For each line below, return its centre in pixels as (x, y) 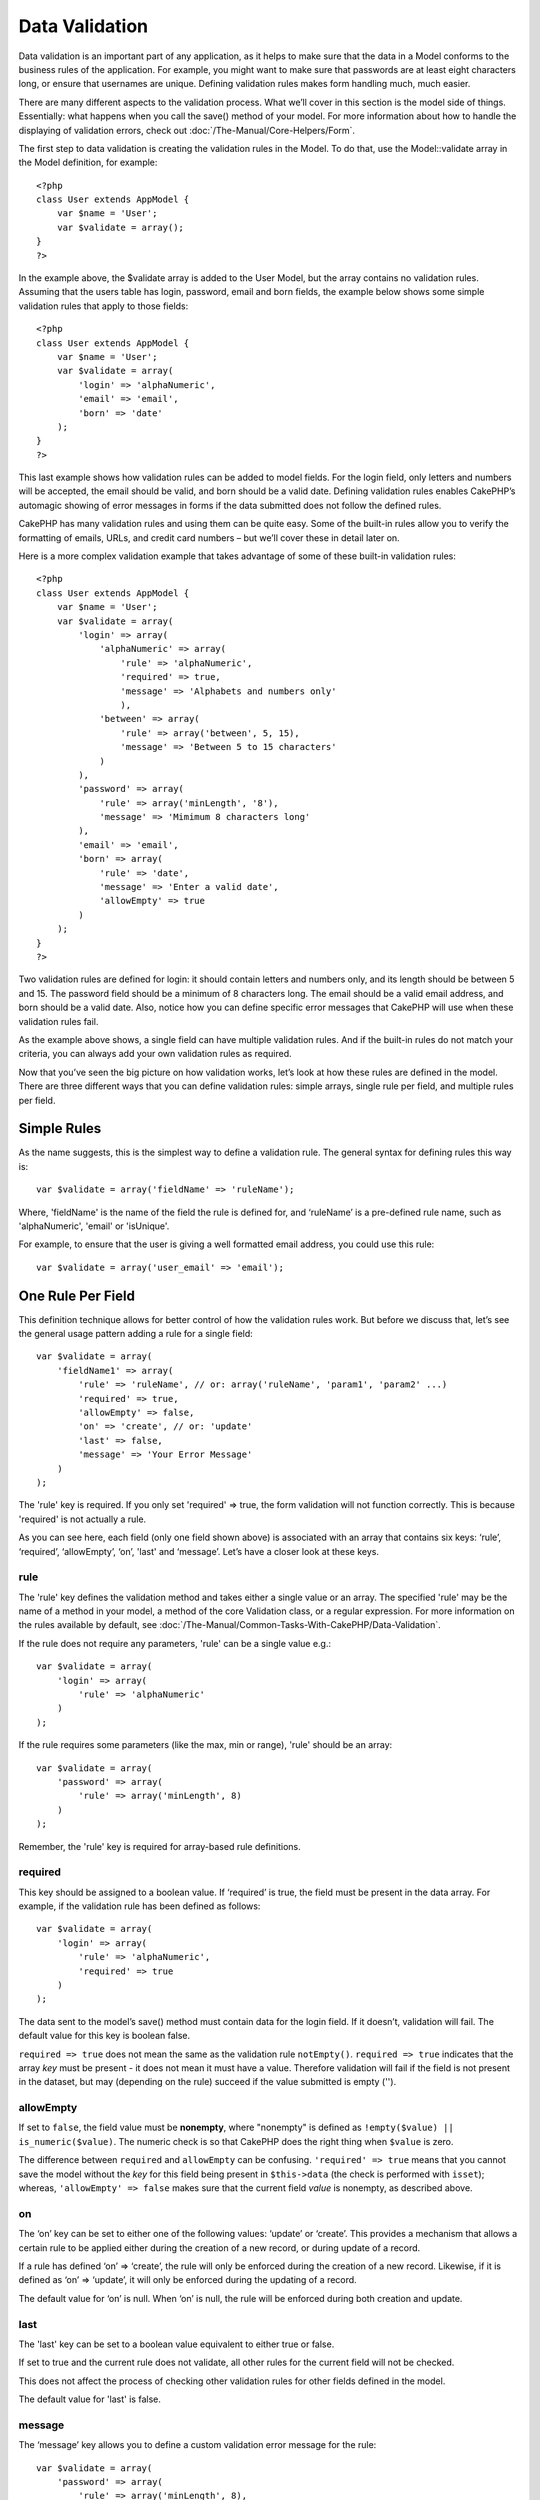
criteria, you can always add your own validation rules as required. (155, 1054)
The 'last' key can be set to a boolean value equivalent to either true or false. (176, 2344)
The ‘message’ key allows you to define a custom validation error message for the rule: (197, 2445)
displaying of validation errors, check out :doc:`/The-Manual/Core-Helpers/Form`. (186, 130)
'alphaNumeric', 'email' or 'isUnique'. (94, 1226)
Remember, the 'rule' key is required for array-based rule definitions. (159, 1846)
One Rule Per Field (76, 1295)
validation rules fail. (58, 1021)
